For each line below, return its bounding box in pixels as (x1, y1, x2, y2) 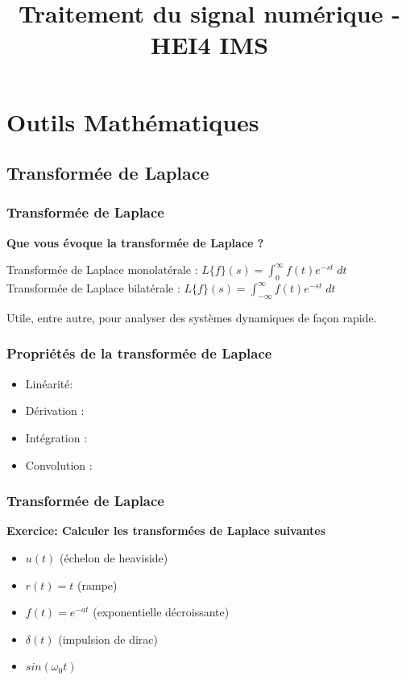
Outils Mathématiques (6, 105, 259, 138)
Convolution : (25, 456, 93, 473)
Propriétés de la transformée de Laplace (6, 343, 272, 363)
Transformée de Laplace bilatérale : (6, 280, 180, 296)
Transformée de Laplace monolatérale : (6, 261, 198, 278)
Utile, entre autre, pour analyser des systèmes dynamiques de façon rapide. (6, 309, 377, 325)
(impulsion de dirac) (58, 630, 159, 647)
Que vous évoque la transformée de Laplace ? (6, 234, 264, 251)
